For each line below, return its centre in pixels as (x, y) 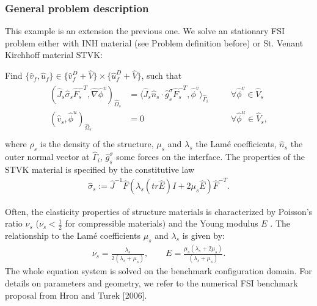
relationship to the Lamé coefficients (73, 235)
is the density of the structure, (97, 144)
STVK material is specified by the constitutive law (100, 169)
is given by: (203, 235)
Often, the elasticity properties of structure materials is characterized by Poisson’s (159, 211)
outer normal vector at (47, 157)
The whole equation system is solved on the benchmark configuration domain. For (158, 271)
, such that (162, 75)
